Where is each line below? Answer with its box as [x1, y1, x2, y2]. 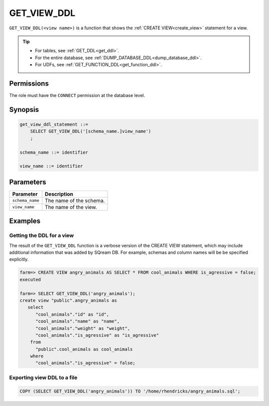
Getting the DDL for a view [9, 232, 74, 239]
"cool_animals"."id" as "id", [35, 311, 110, 317]
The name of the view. [45, 203, 97, 210]
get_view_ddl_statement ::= [19, 122, 88, 127]
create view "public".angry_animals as [19, 298, 117, 303]
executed [19, 277, 41, 282]
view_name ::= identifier [19, 163, 83, 169]
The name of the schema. [45, 197, 105, 204]
